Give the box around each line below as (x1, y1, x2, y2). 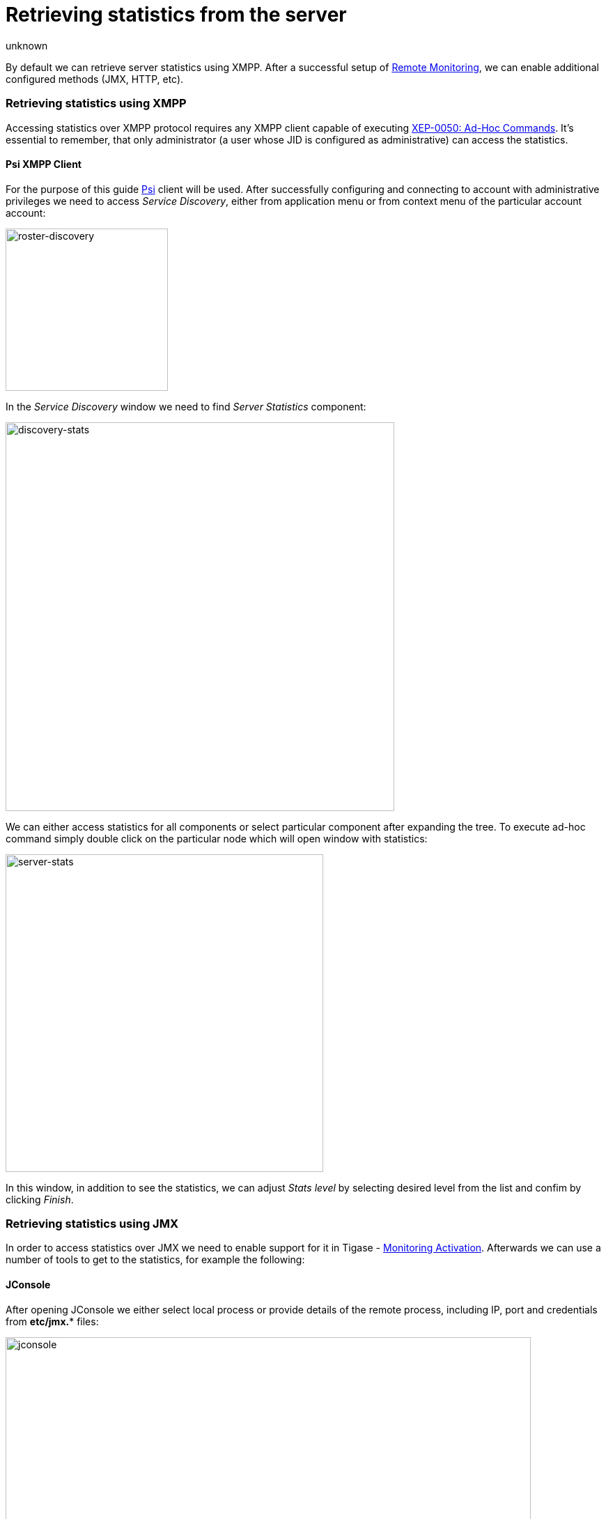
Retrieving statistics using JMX (6, 1217, 178, 1231)
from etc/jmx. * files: (6, 1315, 99, 1327)
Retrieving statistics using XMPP (6, 96, 187, 111)
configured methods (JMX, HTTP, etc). (6, 72, 184, 85)
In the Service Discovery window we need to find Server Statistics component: (6, 400, 366, 412)
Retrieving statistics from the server (6, 3, 347, 26)
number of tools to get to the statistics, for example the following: (6, 1254, 305, 1266)
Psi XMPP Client (6, 158, 81, 171)
